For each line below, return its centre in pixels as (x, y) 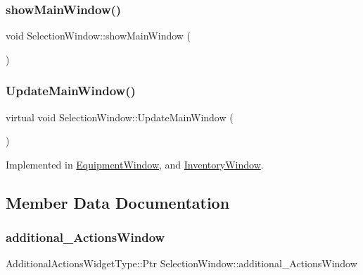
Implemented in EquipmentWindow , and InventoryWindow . (135, 164)
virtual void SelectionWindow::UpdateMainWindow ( (120, 117)
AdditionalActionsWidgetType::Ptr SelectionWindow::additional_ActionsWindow (181, 263)
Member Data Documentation (118, 202)
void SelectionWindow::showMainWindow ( (98, 36)
